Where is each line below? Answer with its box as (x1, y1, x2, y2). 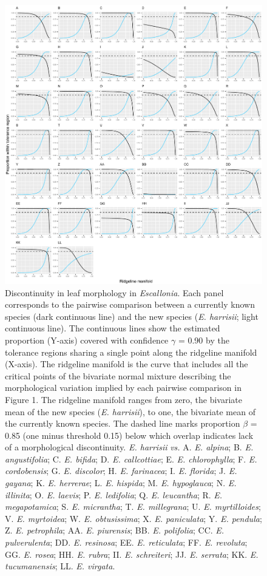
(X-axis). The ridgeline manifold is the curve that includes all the (5, 357, 248, 370)
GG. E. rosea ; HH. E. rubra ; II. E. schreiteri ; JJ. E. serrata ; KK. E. (5, 547, 259, 560)
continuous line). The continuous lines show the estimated (5, 322, 220, 334)
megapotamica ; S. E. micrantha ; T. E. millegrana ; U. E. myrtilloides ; (5, 500, 261, 513)
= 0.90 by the (178, 333, 229, 346)
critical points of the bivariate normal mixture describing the (5, 369, 231, 382)
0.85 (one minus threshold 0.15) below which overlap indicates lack (5, 429, 254, 441)
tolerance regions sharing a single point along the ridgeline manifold (5, 345, 257, 358)
